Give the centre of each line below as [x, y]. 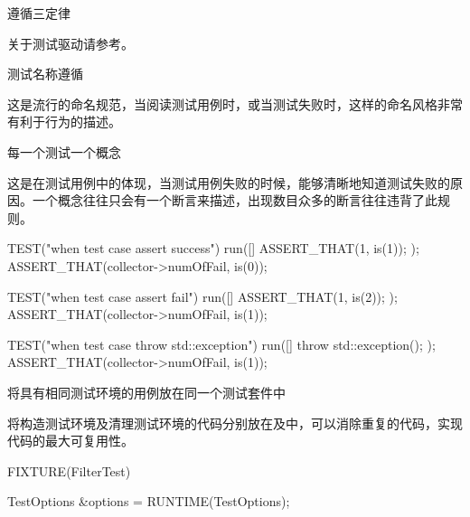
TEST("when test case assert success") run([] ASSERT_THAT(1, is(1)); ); [213, 248]
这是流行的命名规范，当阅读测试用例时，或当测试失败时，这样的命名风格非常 [235, 103]
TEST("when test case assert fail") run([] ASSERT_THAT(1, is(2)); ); [202, 296]
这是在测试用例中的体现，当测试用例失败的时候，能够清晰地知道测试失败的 [229, 182]
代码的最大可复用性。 [70, 441]
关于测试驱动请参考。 [70, 43]
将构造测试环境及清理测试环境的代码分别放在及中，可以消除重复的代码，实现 [235, 423]
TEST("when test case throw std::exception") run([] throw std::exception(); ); [221, 344]
